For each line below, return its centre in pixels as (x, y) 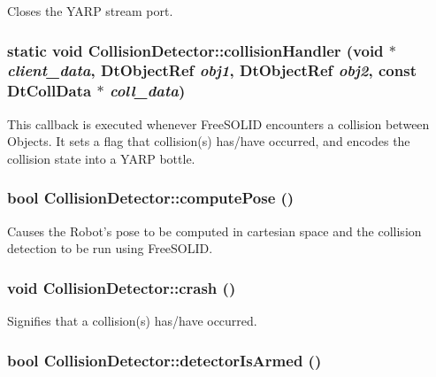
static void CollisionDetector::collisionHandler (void (195, 50)
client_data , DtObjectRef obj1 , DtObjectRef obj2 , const (212, 70)
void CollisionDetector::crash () (122, 287)
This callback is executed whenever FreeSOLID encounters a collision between (218, 123)
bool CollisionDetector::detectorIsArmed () (164, 360)
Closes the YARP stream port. (90, 11)
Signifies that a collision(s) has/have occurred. (132, 321)
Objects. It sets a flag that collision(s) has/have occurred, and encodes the (209, 141)
